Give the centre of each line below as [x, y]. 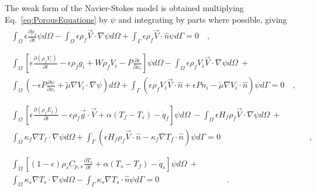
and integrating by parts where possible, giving [203, 19]
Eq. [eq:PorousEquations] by [56, 19]
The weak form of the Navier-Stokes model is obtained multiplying [124, 8]
